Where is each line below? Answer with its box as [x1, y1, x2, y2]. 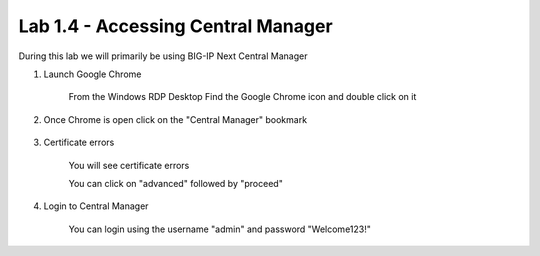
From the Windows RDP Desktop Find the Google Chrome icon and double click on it [68, 91, 417, 103]
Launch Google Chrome [43, 68, 142, 80]
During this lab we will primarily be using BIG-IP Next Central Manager [18, 50, 308, 62]
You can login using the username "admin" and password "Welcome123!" [68, 223, 372, 235]
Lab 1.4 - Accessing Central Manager [18, 15, 334, 37]
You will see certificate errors [68, 159, 190, 171]
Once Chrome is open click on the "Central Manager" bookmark [43, 113, 308, 125]
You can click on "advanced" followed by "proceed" [68, 177, 284, 189]
